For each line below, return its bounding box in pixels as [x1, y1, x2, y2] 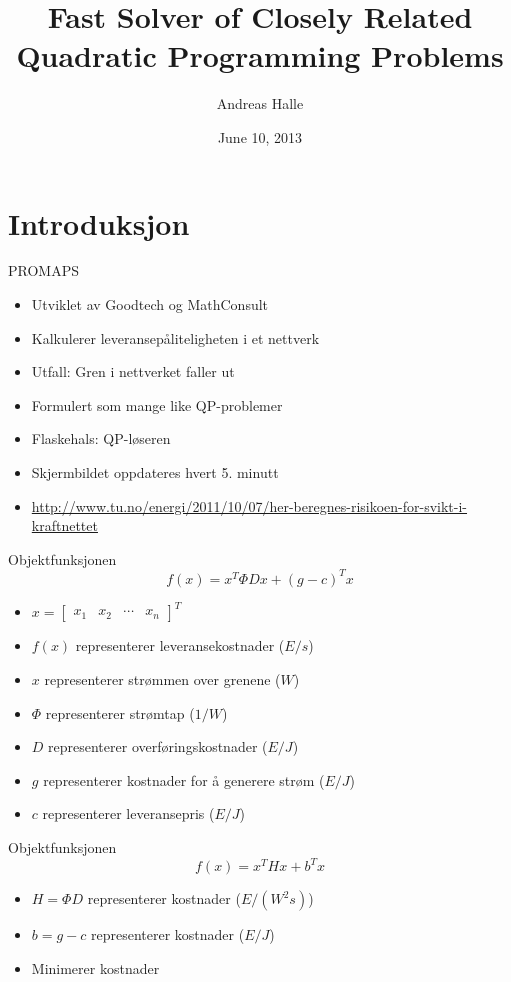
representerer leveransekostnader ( [75, 635, 285, 656]
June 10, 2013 [217, 126, 303, 147]
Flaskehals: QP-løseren [31, 428, 171, 449]
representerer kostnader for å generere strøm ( [43, 769, 325, 790]
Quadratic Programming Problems [16, 35, 504, 76]
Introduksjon [8, 202, 190, 243]
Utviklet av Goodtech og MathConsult [31, 294, 269, 315]
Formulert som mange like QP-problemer [31, 394, 283, 415]
